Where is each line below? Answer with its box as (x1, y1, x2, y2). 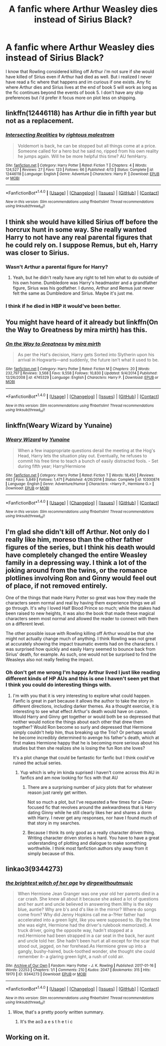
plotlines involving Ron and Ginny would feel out (5, 574, 157, 582)
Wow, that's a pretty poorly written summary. (12, 1009, 104, 1015)
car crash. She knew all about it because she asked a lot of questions (17, 896, 159, 902)
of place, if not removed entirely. (5, 581, 108, 590)
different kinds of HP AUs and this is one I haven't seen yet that (5, 675, 160, 682)
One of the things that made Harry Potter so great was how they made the (5, 595, 156, 600)
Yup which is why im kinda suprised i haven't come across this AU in (20, 769, 160, 775)
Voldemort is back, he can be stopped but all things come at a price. (17, 143, 157, 149)
